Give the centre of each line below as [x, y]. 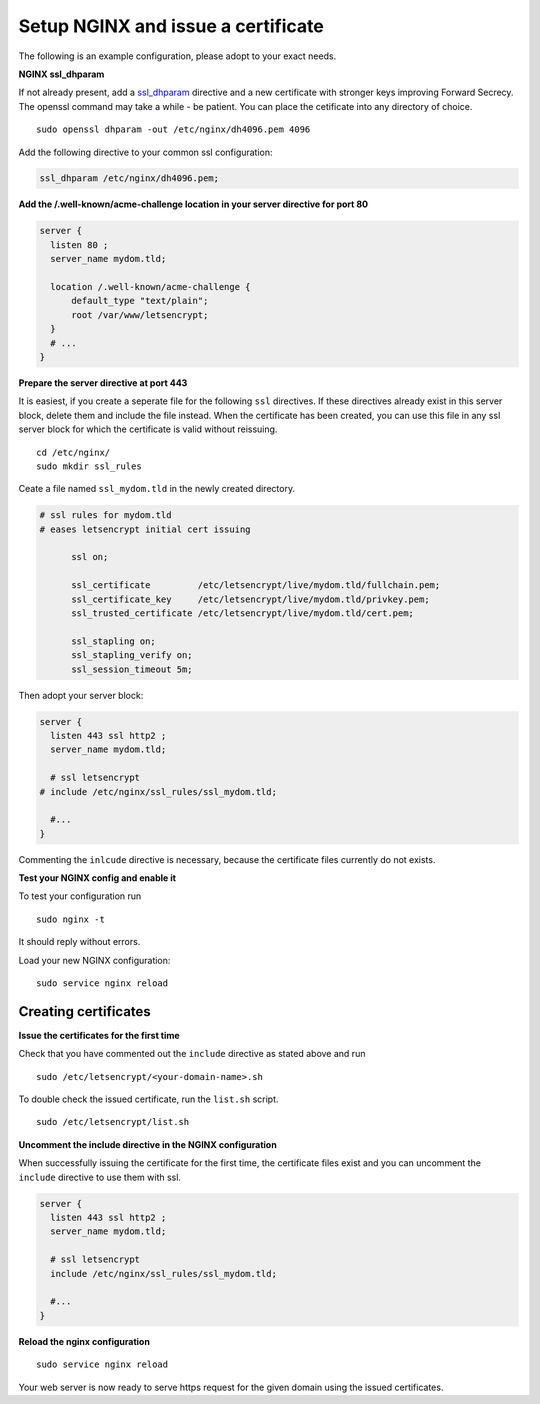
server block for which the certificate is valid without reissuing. [148, 429]
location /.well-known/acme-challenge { [150, 287]
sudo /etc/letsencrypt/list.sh [113, 1122]
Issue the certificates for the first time [99, 1035]
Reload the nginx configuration [84, 1341]
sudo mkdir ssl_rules [89, 466]
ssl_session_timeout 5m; [132, 669]
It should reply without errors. [79, 942]
